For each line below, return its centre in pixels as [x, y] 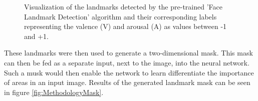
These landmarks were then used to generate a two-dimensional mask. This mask [128, 53]
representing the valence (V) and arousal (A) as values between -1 [125, 26]
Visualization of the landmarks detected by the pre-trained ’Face [123, 6]
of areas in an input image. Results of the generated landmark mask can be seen [127, 82]
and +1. [37, 36]
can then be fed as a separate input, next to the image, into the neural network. [127, 62]
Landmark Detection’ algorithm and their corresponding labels [120, 16]
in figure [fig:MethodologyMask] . [54, 92]
